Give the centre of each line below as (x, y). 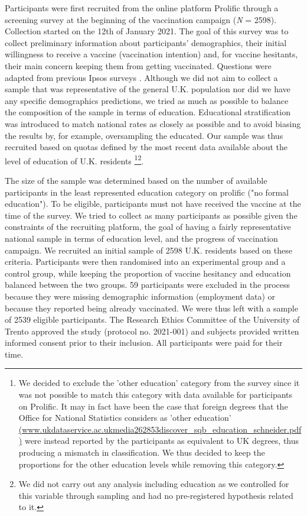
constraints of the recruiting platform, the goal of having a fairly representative (148, 227)
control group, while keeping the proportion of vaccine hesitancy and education (148, 273)
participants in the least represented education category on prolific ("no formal (147, 192)
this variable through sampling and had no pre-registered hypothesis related (156, 495)
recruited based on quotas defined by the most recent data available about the (146, 147)
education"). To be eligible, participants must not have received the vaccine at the (153, 204)
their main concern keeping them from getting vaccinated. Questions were (138, 65)
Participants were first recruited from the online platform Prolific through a (142, 8)
